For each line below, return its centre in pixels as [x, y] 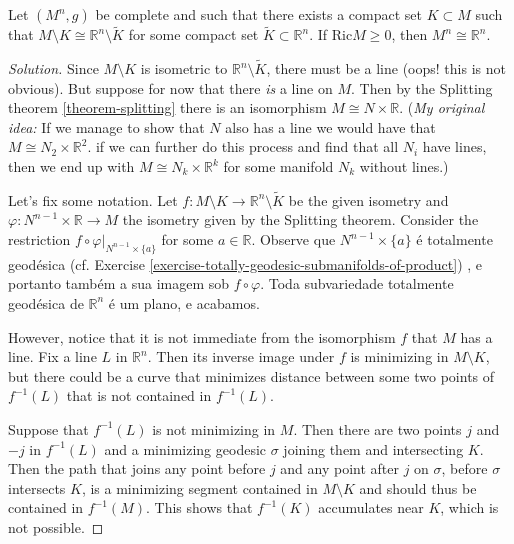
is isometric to [184, 68]
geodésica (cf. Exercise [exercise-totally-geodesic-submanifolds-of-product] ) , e [245, 263]
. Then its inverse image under [241, 356]
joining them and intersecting [373, 448]
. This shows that [199, 507]
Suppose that [48, 428]
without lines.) [404, 166]
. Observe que [293, 239]
